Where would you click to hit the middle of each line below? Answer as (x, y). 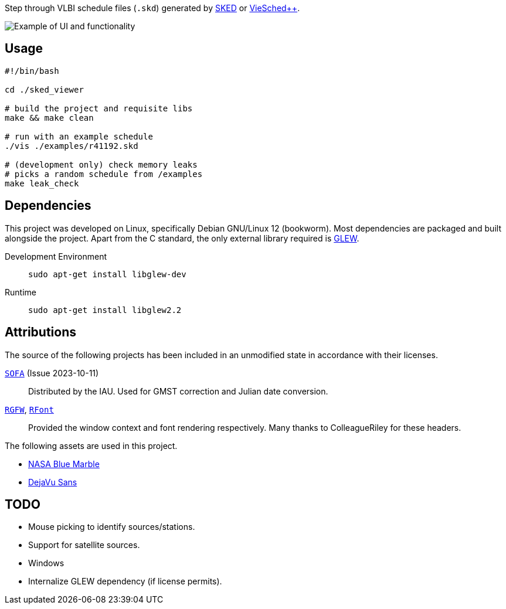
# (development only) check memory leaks (101, 164)
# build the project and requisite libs (99, 108)
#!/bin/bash (32, 71)
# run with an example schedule (79, 136)
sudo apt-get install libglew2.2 (105, 310)
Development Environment (56, 256)
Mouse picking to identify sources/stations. (112, 527)
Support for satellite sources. (84, 545)
